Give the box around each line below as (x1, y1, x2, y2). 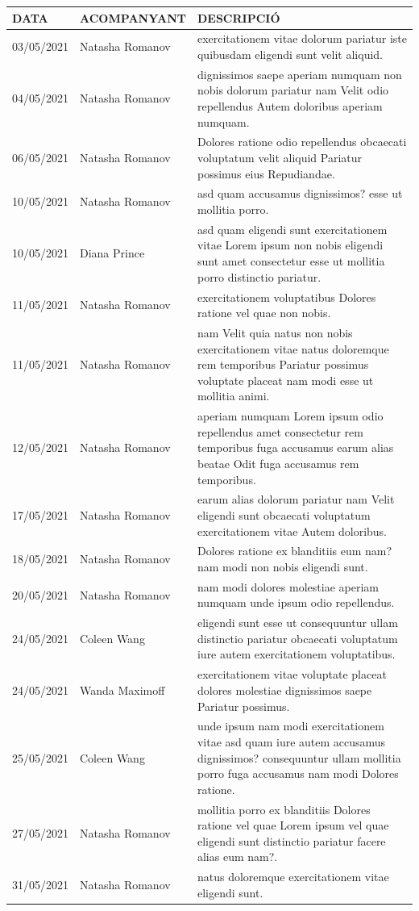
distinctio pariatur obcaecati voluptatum (197, 629, 398, 646)
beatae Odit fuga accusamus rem (197, 454, 359, 471)
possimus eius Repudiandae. (197, 165, 335, 182)
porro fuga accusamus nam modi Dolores (197, 765, 399, 782)
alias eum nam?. (197, 848, 278, 865)
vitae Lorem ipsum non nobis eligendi (197, 236, 384, 253)
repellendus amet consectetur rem (197, 423, 363, 440)
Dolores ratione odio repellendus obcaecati (197, 133, 407, 150)
